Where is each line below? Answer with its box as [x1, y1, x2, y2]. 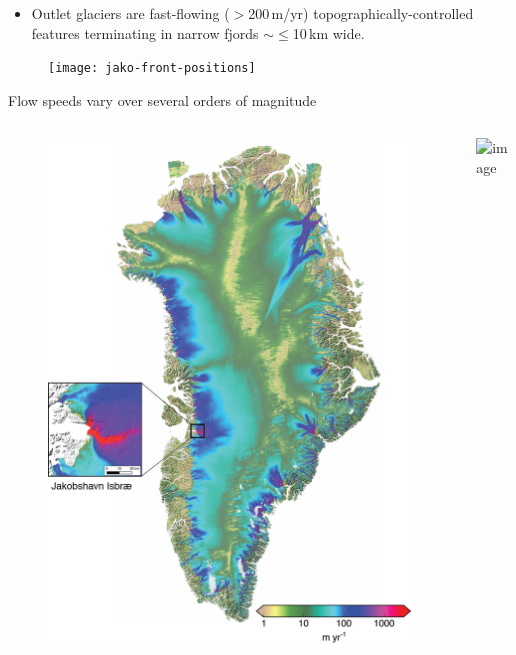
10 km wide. [292, 22, 365, 43]
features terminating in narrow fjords [31, 22, 259, 43]
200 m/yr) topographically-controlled [248, 3, 474, 23]
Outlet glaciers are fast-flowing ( [31, 3, 230, 23]
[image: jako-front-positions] [48, 61, 256, 76]
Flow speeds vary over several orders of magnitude [8, 89, 317, 110]
